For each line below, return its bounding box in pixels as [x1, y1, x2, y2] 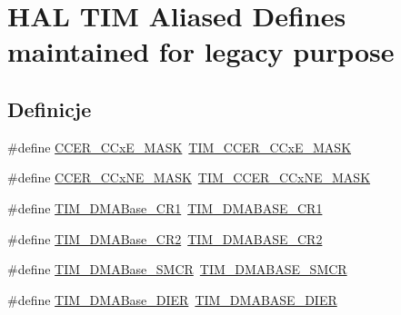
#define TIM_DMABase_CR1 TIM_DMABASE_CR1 [7, 198, 323, 217]
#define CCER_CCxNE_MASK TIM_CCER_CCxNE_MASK [7, 168, 371, 187]
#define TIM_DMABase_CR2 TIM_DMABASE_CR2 [7, 229, 323, 248]
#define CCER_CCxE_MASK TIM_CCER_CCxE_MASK [7, 137, 352, 156]
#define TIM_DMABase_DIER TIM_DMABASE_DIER [7, 290, 337, 309]
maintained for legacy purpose [7, 33, 395, 70]
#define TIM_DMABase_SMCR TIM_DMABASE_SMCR [7, 260, 347, 279]
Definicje [7, 94, 92, 123]
